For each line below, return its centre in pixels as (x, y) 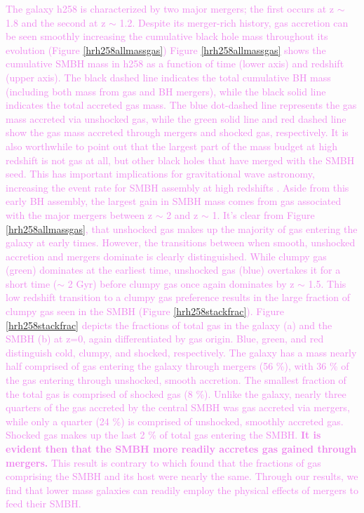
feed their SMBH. (43, 504)
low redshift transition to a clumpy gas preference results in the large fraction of (178, 297)
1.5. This (327, 283)
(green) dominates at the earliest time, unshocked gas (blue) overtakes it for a (173, 270)
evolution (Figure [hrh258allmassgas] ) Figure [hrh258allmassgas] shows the (166, 49)
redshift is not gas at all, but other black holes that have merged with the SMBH (180, 160)
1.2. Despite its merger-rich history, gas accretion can (234, 22)
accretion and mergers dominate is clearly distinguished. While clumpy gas (166, 256)
